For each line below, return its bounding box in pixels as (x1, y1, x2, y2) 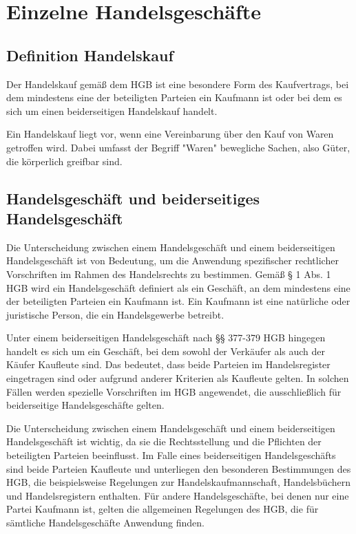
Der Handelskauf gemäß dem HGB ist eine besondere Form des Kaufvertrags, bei (6, 76, 349, 91)
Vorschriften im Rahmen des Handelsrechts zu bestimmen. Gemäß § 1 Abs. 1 (6, 266, 331, 281)
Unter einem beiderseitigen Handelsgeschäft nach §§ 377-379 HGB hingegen (6, 330, 326, 345)
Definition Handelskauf (6, 44, 174, 65)
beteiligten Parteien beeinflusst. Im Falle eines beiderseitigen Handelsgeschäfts (6, 448, 336, 462)
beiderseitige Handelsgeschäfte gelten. (6, 398, 165, 412)
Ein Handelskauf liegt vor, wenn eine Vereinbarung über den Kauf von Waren (6, 127, 334, 141)
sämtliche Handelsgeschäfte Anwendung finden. (6, 515, 205, 530)
